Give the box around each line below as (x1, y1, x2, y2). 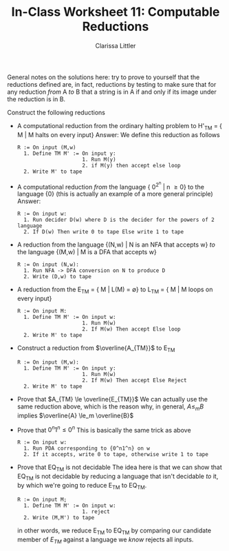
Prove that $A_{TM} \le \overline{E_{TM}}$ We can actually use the (17, 395, 208, 403)
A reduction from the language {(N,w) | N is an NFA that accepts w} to (17, 240, 215, 249)
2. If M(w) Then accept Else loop (82, 326, 181, 333)
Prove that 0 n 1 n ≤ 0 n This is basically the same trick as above (17, 424, 191, 434)
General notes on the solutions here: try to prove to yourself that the (7, 73, 200, 81)
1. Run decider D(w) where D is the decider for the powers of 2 (23, 216, 215, 224)
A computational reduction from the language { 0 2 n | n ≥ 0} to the (17, 180, 205, 191)
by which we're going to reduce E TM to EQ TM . (17, 481, 147, 491)
